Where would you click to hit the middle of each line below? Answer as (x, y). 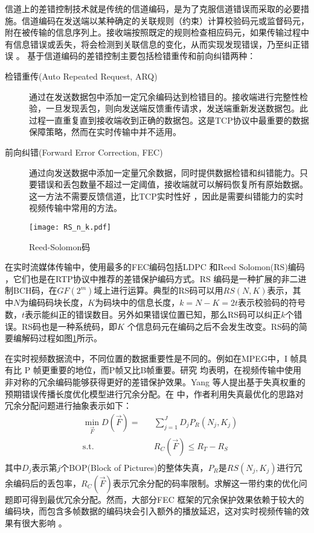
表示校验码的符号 (272, 302)
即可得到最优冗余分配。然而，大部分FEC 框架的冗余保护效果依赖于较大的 (159, 499)
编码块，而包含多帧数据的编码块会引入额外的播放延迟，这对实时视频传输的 (153, 511)
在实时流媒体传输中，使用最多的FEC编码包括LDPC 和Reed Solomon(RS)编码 (155, 267)
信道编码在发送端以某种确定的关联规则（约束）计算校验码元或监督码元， (165, 20)
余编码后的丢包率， (43, 483)
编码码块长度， (58, 302)
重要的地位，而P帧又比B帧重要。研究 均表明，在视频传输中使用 (175, 370)
